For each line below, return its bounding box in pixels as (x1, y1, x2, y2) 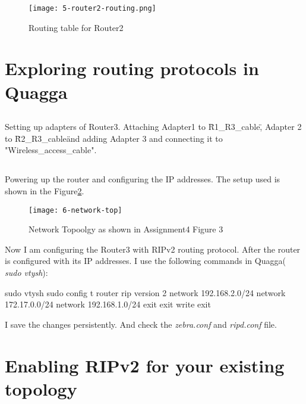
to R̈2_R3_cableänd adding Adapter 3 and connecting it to (5, 132, 223, 144)
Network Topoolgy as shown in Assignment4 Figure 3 (29, 223, 223, 235)
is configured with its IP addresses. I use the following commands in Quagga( (5, 254, 286, 267)
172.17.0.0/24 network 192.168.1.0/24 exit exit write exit (5, 298, 211, 310)
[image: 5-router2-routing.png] (29, 4, 156, 13)
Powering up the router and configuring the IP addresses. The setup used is (5, 173, 280, 185)
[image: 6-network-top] (29, 206, 122, 215)
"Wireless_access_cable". (5, 144, 97, 156)
